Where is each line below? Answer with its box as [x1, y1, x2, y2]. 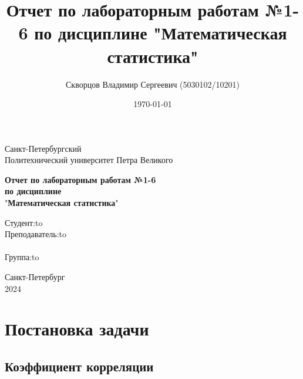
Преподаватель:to [5, 228, 67, 240]
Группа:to [5, 251, 39, 263]
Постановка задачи [5, 317, 149, 341]
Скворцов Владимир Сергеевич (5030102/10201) [66, 78, 240, 90]
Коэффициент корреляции [5, 357, 154, 375]
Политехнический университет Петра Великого [5, 154, 173, 166]
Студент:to [5, 216, 43, 228]
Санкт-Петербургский [5, 142, 82, 154]
